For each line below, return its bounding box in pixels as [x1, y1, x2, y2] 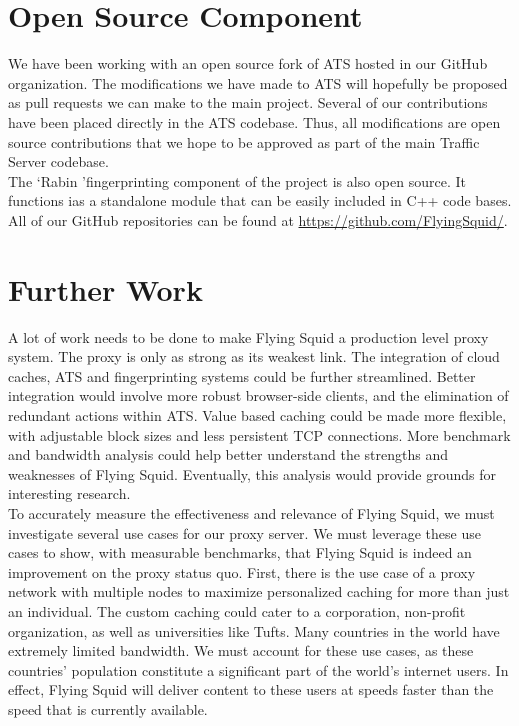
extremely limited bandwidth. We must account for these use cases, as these [8, 640, 474, 661]
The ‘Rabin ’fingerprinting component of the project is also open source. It [8, 170, 466, 191]
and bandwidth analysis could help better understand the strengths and [8, 444, 449, 465]
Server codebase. [8, 151, 109, 172]
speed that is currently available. [8, 698, 208, 719]
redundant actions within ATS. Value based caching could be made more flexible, [8, 404, 507, 425]
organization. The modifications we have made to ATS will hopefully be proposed [8, 72, 508, 93]
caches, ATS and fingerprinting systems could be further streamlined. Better [8, 365, 476, 386]
